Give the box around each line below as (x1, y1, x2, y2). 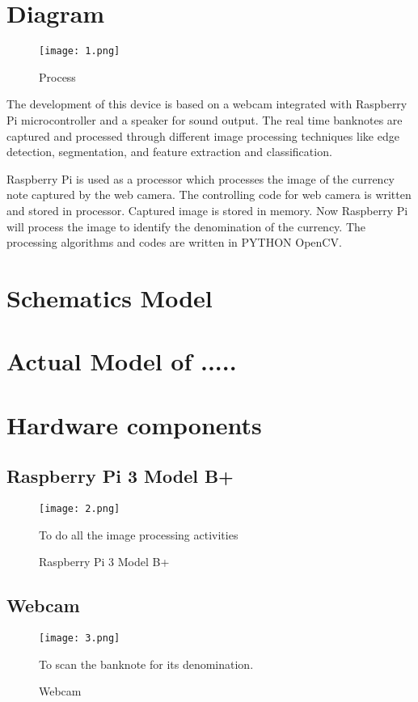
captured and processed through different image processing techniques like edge (6, 127, 399, 144)
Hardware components (6, 408, 262, 441)
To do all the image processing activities (39, 526, 239, 543)
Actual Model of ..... (6, 345, 237, 378)
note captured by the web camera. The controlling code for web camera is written (6, 186, 412, 203)
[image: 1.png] (39, 45, 120, 57)
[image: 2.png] (39, 503, 120, 515)
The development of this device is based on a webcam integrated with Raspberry (6, 95, 407, 112)
